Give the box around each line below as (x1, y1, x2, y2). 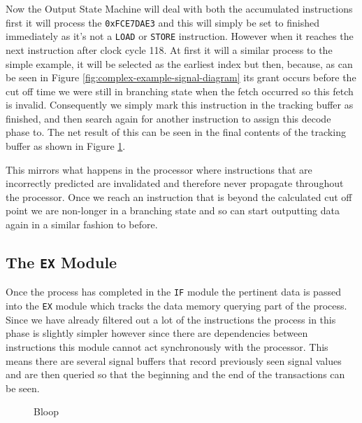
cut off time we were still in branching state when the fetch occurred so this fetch (6, 83, 354, 98)
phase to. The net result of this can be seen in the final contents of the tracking (6, 125, 346, 139)
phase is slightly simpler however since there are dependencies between (6, 326, 308, 340)
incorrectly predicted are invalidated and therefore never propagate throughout (6, 176, 344, 190)
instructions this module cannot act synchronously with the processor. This (6, 339, 328, 354)
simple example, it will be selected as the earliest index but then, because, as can (6, 56, 353, 71)
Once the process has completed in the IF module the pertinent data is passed (6, 284, 341, 299)
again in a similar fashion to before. (6, 217, 158, 232)
